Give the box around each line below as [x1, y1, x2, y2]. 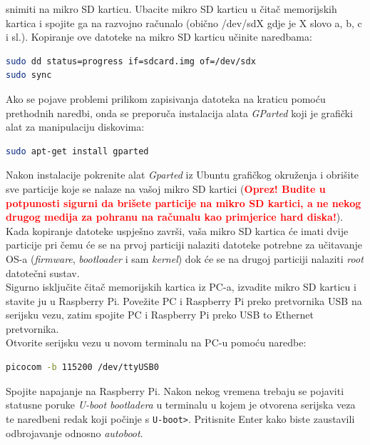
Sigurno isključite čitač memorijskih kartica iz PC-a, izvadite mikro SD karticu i [6, 279, 356, 294]
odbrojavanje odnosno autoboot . [6, 425, 143, 440]
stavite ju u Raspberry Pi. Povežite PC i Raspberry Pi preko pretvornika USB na [6, 293, 362, 308]
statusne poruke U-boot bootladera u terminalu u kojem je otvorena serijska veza [6, 397, 356, 412]
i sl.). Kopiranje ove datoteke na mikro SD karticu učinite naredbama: [6, 29, 312, 44]
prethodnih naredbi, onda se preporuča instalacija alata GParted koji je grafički [6, 105, 353, 120]
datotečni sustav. [6, 265, 80, 280]
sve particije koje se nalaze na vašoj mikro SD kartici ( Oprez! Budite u [6, 181, 326, 196]
